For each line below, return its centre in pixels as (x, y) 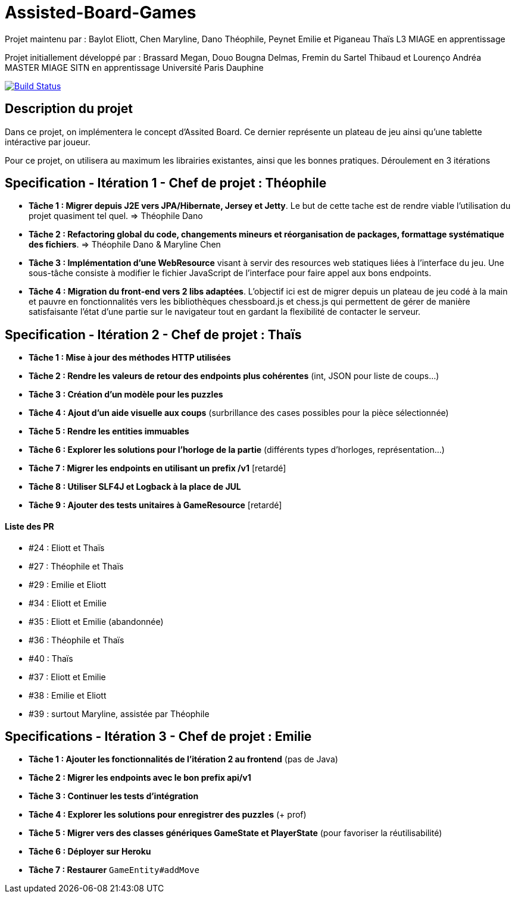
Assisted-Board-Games (101, 12)
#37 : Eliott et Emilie (67, 677)
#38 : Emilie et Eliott (68, 695)
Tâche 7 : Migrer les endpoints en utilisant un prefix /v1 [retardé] (157, 468)
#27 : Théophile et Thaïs (76, 566)
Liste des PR (29, 526)
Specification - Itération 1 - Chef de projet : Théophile (166, 183)
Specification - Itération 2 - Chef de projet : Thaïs (153, 334)
